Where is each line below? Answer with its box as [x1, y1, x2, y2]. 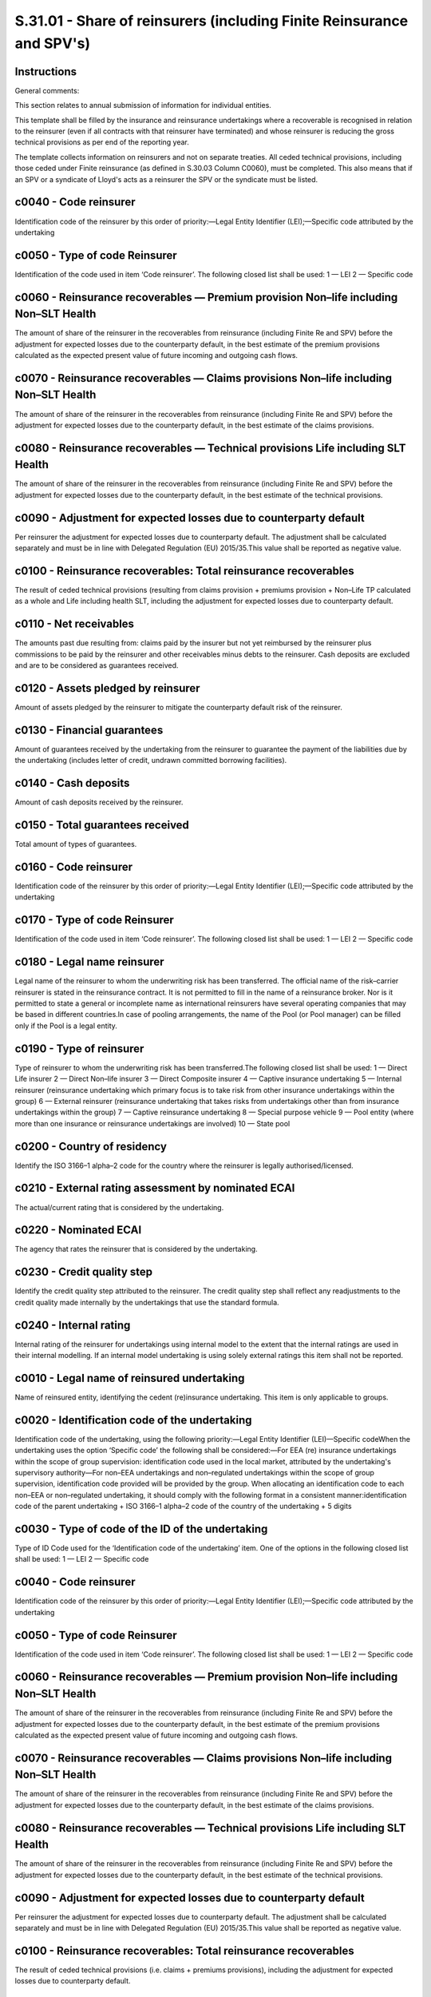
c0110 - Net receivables [14, 617, 135, 631]
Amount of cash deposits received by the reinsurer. [14, 797, 184, 807]
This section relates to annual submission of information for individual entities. [14, 101, 271, 110]
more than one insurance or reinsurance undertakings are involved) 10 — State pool [14, 1118, 291, 1128]
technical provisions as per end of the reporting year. [14, 137, 189, 147]
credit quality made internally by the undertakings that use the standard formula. [14, 1297, 279, 1307]
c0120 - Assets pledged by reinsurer [14, 681, 200, 695]
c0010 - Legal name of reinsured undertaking [14, 1371, 245, 1385]
